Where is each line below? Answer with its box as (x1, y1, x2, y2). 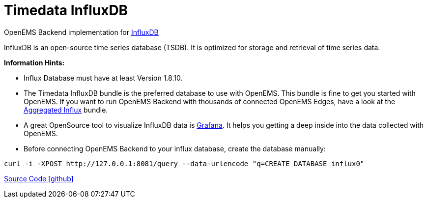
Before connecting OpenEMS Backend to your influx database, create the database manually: (24, 144, 326, 153)
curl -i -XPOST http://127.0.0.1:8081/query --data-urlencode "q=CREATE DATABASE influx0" (4, 159, 365, 168)
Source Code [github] (4, 174, 74, 183)
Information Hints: (4, 58, 65, 67)
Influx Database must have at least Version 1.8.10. (24, 73, 183, 82)
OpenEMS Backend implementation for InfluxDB (4, 28, 159, 36)
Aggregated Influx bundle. (24, 105, 108, 114)
